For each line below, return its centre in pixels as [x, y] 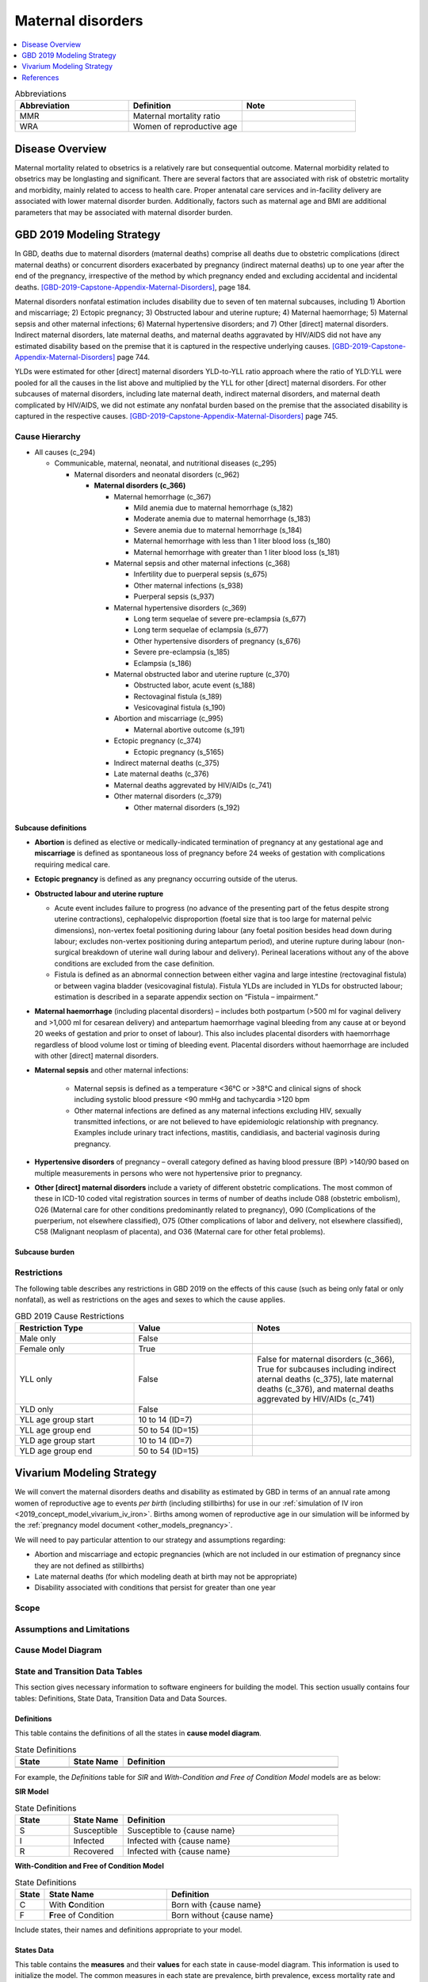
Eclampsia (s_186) [162, 663]
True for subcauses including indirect [327, 1369]
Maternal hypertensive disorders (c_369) [180, 607]
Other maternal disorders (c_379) [168, 796]
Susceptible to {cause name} [181, 1830]
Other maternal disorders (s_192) [187, 807]
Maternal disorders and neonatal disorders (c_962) [157, 474]
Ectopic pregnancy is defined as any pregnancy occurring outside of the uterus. [166, 879]
